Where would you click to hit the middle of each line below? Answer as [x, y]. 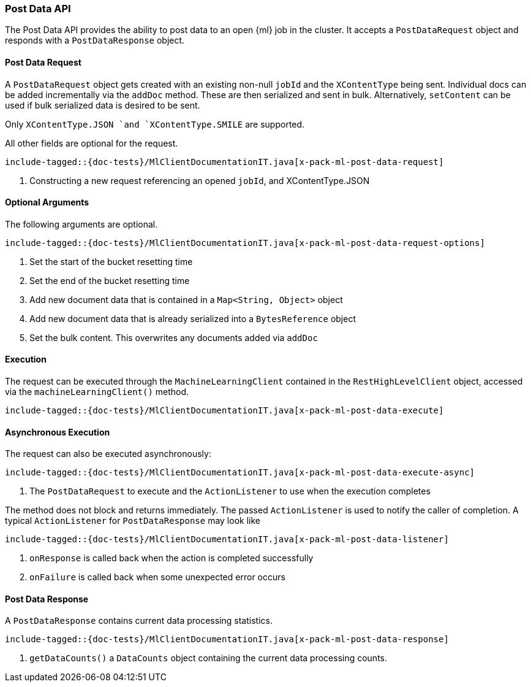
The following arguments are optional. [81, 224]
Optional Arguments [47, 202]
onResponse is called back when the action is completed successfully [171, 558]
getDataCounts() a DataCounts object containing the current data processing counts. [209, 658]
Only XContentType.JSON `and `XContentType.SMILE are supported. [155, 124]
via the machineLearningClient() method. [97, 392]
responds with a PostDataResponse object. [95, 40]
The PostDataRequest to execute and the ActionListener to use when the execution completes [230, 491]
